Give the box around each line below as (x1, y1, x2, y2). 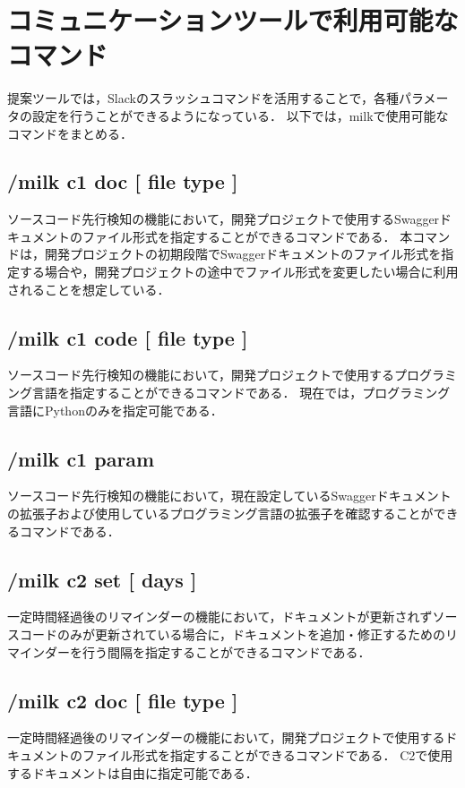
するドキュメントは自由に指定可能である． (7, 763, 258, 782)
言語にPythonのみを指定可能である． (7, 400, 223, 419)
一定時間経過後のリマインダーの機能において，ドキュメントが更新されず (7, 607, 433, 626)
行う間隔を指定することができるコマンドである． (82, 642, 371, 661)
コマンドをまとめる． (7, 124, 133, 142)
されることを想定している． (7, 279, 170, 298)
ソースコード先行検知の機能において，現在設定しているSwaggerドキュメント (7, 486, 452, 505)
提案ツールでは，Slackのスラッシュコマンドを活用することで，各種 (7, 89, 399, 107)
